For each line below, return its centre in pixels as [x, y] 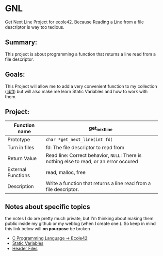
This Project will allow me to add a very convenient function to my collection [81, 86]
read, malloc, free [66, 172]
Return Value [22, 158]
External [17, 170]
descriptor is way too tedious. [35, 27]
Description [21, 187]
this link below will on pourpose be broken [48, 229]
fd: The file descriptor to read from [85, 148]
